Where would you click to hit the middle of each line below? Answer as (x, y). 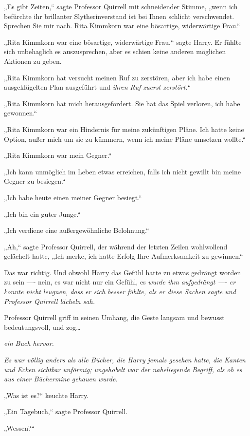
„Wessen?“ (19, 428)
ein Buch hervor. (29, 343)
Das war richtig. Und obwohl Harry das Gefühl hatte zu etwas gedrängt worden (123, 272)
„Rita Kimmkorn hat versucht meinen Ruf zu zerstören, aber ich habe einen (117, 77)
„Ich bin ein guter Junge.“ (42, 214)
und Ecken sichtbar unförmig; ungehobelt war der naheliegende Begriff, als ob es (123, 369)
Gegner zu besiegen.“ (35, 181)
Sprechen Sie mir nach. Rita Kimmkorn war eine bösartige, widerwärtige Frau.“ (122, 26)
